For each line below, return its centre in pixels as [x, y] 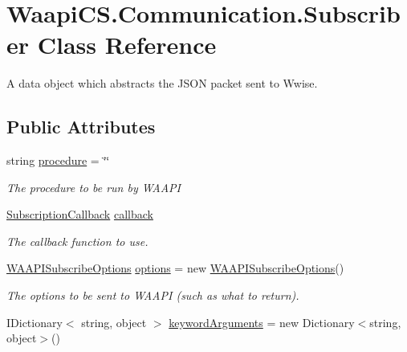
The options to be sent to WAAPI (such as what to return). [153, 295]
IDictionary [35, 322]
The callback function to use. [77, 241]
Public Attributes [81, 127]
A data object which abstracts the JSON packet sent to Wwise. [162, 83]
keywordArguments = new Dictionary [262, 322]
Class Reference [127, 45]
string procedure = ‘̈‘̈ [58, 160]
